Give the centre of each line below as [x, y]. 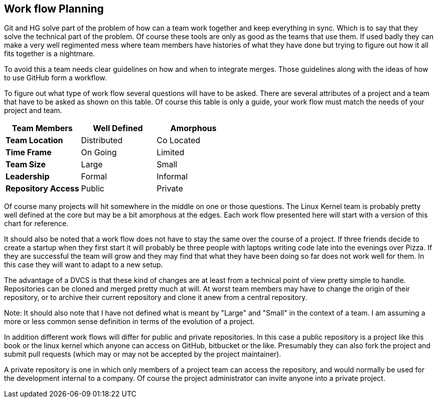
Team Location [34, 140]
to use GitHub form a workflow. [55, 78]
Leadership [28, 177]
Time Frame [29, 153]
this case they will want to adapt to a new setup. [84, 265]
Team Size [26, 165]
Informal [172, 177]
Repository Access [42, 189]
